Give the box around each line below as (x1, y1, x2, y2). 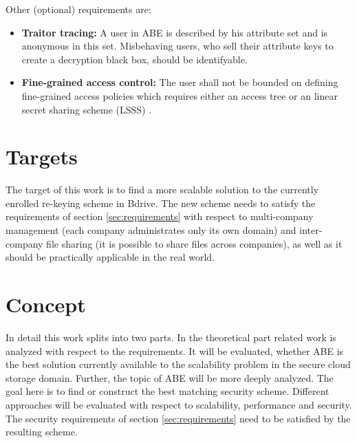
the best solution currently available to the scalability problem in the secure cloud (6, 357, 351, 371)
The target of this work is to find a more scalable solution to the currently (6, 182, 319, 197)
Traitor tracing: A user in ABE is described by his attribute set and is (21, 25, 328, 39)
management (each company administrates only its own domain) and (6, 223, 296, 237)
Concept (6, 290, 86, 318)
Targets (6, 142, 78, 171)
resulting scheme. (6, 424, 78, 439)
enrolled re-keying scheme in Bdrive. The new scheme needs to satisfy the (6, 195, 316, 210)
